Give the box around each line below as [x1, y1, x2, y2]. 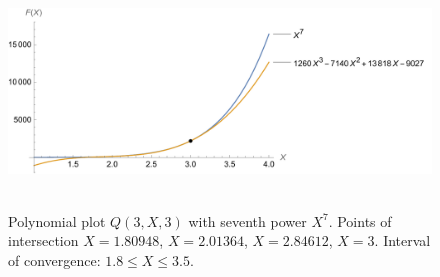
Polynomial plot [8, 210, 106, 231]
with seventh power [188, 210, 307, 231]
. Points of [328, 210, 392, 231]
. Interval [374, 230, 431, 251]
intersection [8, 230, 79, 251]
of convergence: [8, 250, 101, 270]
